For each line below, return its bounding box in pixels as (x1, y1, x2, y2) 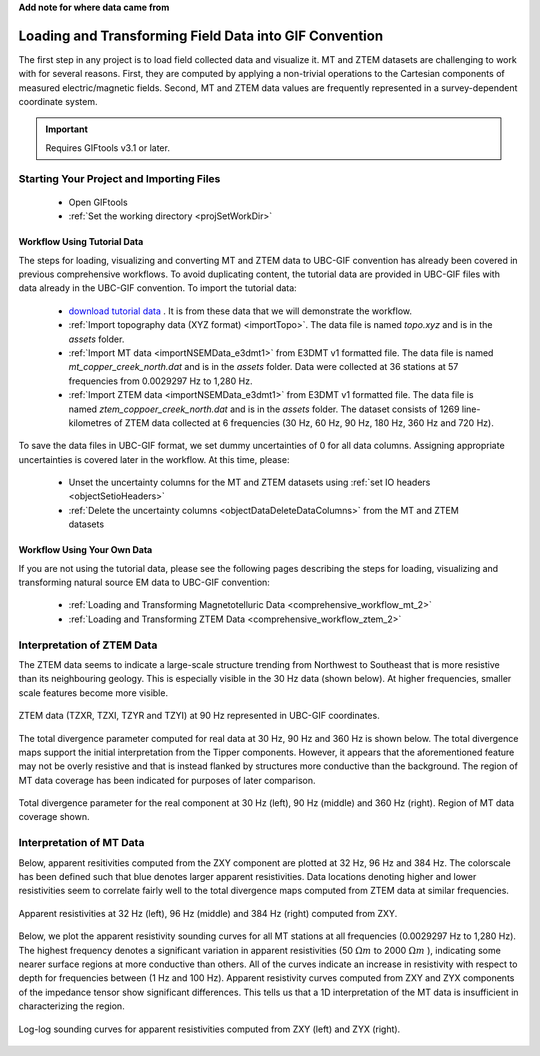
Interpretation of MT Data (18, 836, 145, 850)
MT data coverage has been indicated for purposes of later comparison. (18, 774, 316, 786)
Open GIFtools (68, 196, 129, 208)
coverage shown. (18, 811, 90, 823)
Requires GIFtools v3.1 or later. (45, 141, 170, 154)
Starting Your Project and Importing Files (18, 171, 221, 185)
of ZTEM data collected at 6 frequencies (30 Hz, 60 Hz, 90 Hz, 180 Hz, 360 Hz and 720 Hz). (113, 416, 494, 429)
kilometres (68, 416, 112, 429)
